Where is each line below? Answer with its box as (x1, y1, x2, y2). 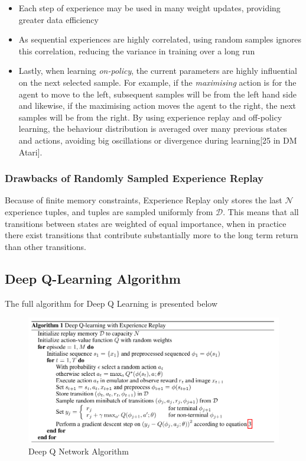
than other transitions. (5, 240, 86, 252)
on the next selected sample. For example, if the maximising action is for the (18, 76, 297, 88)
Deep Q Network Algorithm (28, 444, 129, 457)
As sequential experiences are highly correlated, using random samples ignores (18, 33, 302, 46)
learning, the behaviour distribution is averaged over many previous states (18, 122, 287, 135)
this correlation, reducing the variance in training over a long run (18, 44, 255, 57)
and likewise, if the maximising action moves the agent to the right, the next (18, 99, 297, 112)
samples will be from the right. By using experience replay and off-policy (18, 111, 282, 123)
